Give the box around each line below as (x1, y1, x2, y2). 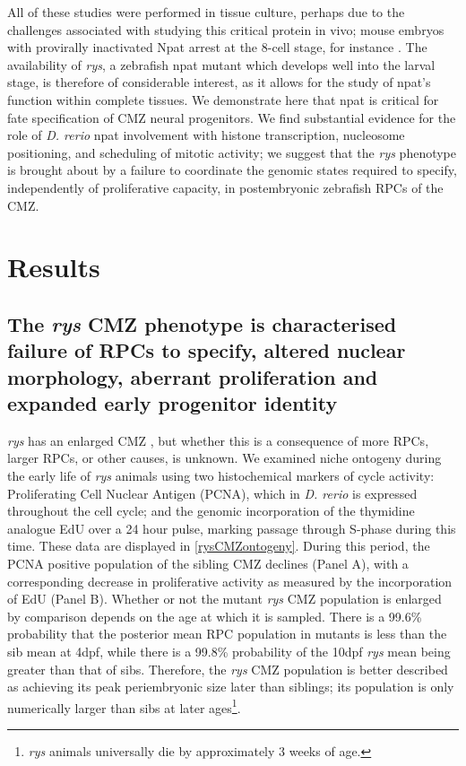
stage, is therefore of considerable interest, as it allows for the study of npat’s (7, 73, 431, 91)
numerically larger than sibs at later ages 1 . (7, 695, 241, 717)
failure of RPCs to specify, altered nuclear (7, 336, 406, 364)
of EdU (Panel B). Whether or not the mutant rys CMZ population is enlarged (7, 589, 442, 608)
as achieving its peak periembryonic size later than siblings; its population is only (7, 677, 454, 696)
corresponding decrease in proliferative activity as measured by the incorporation (7, 571, 453, 590)
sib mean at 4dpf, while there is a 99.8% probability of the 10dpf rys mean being (7, 642, 451, 660)
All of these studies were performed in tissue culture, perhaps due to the (7, 3, 405, 21)
